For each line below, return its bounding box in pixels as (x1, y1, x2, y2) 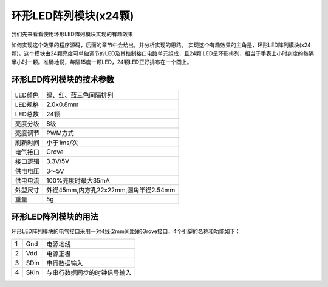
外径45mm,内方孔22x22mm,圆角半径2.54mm (46, 186, 176, 194)
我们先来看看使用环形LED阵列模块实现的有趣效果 (11, 30, 134, 38)
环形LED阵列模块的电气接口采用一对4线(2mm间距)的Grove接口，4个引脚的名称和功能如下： (11, 228, 241, 235)
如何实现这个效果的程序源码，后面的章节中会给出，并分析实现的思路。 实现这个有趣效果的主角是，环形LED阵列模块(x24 (11, 41, 311, 49)
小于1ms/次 (46, 138, 78, 147)
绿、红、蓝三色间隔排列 (46, 91, 114, 100)
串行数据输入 (46, 258, 83, 267)
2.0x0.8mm (46, 100, 79, 109)
